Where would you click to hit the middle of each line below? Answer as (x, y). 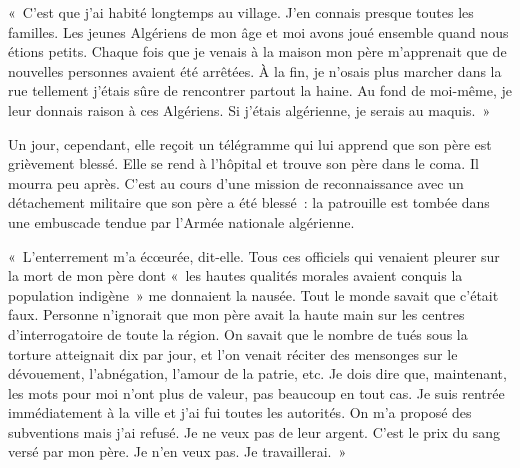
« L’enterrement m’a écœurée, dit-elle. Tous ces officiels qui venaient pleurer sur (254, 255)
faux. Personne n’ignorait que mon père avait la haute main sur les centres (236, 314)
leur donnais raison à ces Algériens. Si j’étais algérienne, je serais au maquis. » (249, 109)
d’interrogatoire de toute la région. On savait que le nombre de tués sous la (238, 333)
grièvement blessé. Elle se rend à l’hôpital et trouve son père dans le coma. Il (243, 163)
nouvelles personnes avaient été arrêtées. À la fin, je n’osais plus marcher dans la (255, 70)
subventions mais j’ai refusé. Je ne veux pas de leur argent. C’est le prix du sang (254, 431)
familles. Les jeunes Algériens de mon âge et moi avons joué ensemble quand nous (258, 31)
